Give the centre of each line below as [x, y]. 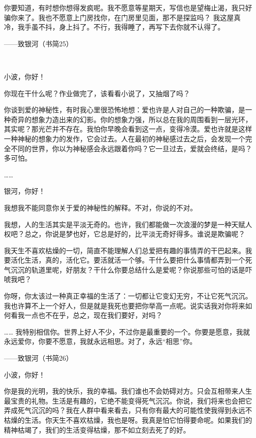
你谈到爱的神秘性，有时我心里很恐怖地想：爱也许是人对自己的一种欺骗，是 [125, 110]
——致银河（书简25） [38, 43]
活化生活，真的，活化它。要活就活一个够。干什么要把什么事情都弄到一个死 [131, 260]
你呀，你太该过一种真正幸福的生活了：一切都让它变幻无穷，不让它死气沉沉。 [128, 296]
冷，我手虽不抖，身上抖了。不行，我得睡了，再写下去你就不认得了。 [114, 27]
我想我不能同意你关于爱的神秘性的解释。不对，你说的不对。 [100, 207]
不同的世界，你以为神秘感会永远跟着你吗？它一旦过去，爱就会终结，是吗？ [131, 148]
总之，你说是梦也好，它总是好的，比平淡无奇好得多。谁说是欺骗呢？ [135, 234]
